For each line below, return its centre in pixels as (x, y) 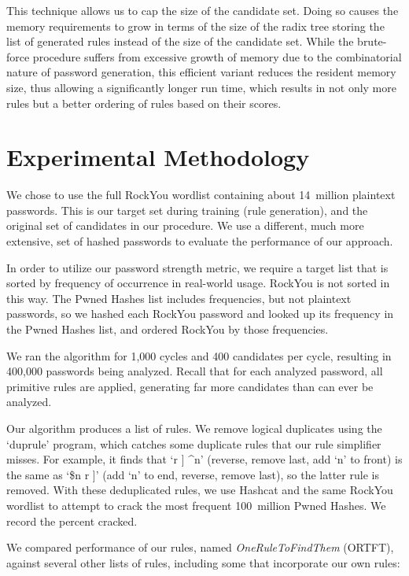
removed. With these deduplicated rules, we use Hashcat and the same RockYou (200, 490)
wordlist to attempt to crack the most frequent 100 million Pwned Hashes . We (196, 505)
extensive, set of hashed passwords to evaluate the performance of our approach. (200, 241)
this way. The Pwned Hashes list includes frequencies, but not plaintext (179, 298)
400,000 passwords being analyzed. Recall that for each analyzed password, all (195, 371)
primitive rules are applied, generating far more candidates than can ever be (190, 386)
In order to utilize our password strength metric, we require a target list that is (197, 267)
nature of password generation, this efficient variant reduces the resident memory (201, 72)
